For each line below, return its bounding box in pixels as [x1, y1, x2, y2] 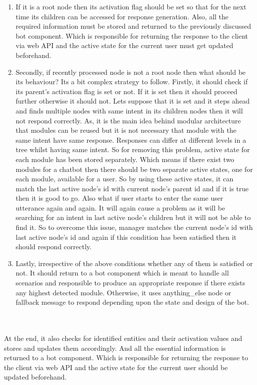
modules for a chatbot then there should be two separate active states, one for [15, 164, 253, 174]
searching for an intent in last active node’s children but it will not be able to [15, 212, 251, 222]
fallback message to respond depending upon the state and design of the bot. [15, 297, 249, 307]
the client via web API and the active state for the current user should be [4, 362, 228, 372]
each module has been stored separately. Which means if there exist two [15, 154, 234, 164]
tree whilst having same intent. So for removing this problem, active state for [15, 144, 250, 155]
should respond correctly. [15, 241, 92, 252]
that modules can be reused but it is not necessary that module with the [15, 125, 237, 135]
